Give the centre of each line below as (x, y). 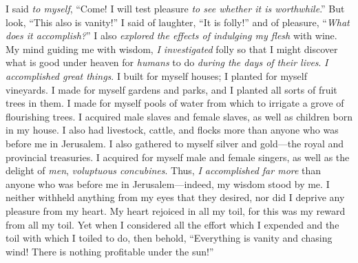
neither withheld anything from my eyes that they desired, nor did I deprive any (175, 197)
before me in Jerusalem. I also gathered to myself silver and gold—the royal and (175, 143)
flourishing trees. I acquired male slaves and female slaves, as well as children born (179, 116)
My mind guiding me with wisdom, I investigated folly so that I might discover (172, 49)
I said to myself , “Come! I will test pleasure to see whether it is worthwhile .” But (175, 8)
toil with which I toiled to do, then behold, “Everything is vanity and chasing (169, 238)
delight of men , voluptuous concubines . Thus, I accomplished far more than (164, 170)
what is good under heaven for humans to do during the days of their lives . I (167, 62)
